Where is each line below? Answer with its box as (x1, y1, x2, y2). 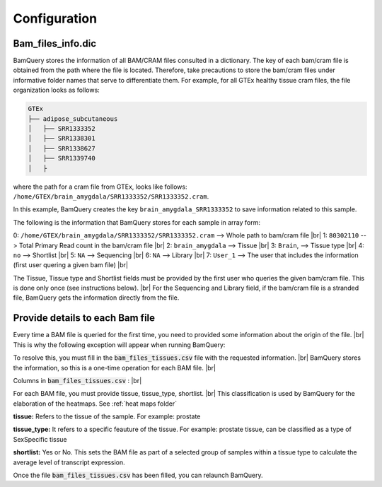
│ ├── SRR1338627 (28, 144, 95, 152)
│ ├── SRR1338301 (28, 134, 95, 143)
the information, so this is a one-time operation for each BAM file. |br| (13, 363, 216, 372)
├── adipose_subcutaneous (28, 115, 118, 123)
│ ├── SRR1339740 (28, 154, 95, 163)
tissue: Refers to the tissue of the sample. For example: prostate (13, 412, 201, 421)
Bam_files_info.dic (13, 37, 97, 49)
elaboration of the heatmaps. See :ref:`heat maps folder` (13, 399, 177, 408)
